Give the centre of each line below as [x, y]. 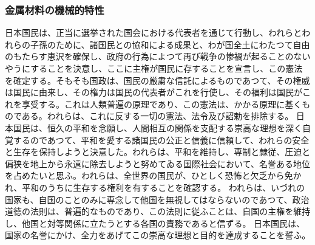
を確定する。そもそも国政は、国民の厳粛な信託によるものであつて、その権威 [157, 80]
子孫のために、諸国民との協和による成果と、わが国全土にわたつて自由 [170, 44]
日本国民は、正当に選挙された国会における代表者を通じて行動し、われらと [154, 33]
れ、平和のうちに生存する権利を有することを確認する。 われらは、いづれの [155, 187]
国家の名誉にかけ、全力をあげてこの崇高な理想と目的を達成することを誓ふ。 [158, 235]
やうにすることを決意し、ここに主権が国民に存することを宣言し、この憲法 [154, 68]
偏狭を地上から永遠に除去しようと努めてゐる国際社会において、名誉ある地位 [157, 163]
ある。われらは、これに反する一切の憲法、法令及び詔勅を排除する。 [157, 116]
